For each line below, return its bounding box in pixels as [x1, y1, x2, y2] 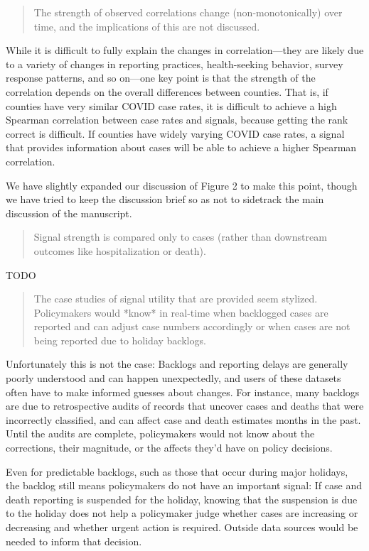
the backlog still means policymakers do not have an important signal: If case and [6, 478, 362, 493]
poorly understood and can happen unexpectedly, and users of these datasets [6, 371, 341, 386]
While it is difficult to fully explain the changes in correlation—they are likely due [6, 43, 364, 58]
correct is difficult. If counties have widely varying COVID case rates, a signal [6, 126, 345, 141]
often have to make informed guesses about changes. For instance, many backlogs [6, 384, 360, 399]
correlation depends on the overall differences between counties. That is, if [6, 84, 328, 99]
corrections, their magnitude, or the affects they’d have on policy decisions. [6, 440, 333, 455]
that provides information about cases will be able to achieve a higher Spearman [6, 140, 357, 155]
